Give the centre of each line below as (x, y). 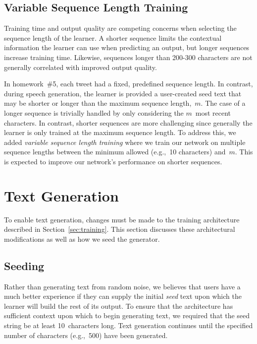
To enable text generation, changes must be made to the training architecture (122, 219)
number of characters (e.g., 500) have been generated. (86, 335)
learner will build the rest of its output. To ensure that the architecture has (119, 306)
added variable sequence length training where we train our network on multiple (125, 142)
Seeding (24, 265)
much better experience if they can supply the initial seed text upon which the (123, 296)
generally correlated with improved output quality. (80, 67)
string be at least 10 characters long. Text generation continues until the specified (128, 325)
